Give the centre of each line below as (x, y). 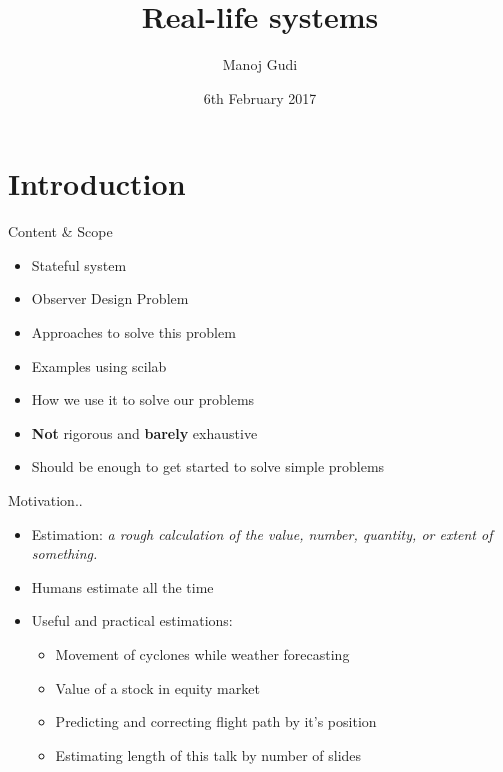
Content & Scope (60, 231)
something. (64, 553)
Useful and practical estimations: (132, 620)
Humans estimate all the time (122, 586)
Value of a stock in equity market (157, 687)
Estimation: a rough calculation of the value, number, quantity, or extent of (262, 533)
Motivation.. (45, 500)
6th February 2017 (260, 97)
